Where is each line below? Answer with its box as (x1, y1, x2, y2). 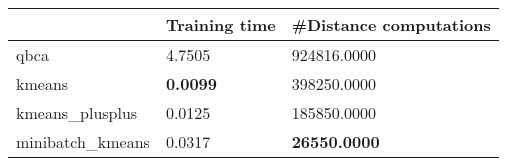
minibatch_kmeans (16, 130, 150, 153)
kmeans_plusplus (16, 101, 138, 124)
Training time (165, 13, 276, 36)
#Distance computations (291, 13, 491, 36)
